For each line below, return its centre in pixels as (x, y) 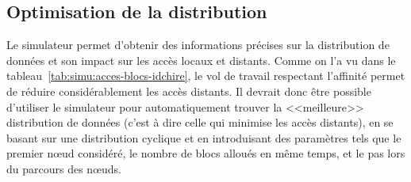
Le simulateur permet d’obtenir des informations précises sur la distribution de (198, 45)
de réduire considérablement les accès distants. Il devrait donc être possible (189, 91)
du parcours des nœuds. (64, 168)
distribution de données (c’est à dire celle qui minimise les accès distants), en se (200, 122)
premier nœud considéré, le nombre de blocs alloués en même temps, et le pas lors (206, 153)
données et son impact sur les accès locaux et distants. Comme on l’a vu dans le (201, 60)
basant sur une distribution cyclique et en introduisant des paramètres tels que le (204, 137)
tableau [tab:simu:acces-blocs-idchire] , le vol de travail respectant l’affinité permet (206, 76)
